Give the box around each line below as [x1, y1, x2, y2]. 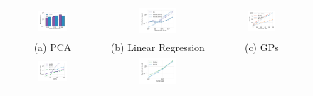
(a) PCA [33, 39, 72, 54]
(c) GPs [244, 39, 279, 54]
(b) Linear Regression [110, 39, 205, 54]
